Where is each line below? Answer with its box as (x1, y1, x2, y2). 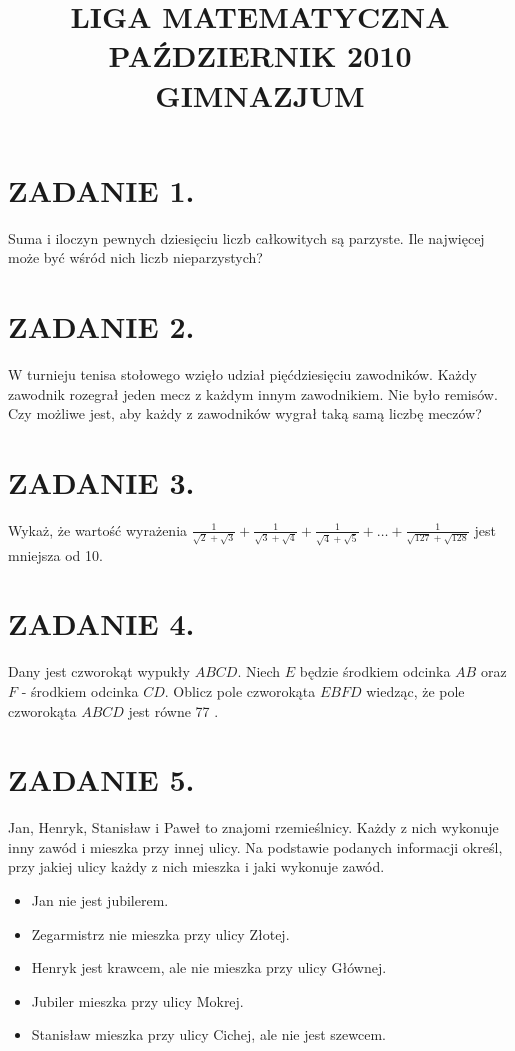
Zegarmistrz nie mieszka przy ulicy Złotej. (31, 923, 290, 944)
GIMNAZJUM (155, 74, 365, 115)
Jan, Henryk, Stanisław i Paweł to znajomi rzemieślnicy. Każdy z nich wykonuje (8, 817, 499, 838)
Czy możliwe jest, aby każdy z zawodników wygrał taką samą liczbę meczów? (8, 403, 482, 424)
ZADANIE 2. (8, 306, 195, 347)
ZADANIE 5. (8, 759, 195, 800)
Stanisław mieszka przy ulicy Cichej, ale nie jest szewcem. (31, 1024, 386, 1045)
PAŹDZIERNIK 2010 (108, 35, 412, 76)
